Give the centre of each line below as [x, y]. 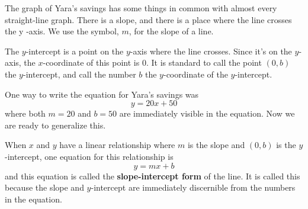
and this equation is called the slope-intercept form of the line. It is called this [153, 176]
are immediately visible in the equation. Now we [207, 113]
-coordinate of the [195, 74]
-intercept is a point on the [75, 51]
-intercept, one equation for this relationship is [89, 156]
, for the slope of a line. [171, 31]
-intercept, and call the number [79, 74]
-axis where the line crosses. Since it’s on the [211, 51]
